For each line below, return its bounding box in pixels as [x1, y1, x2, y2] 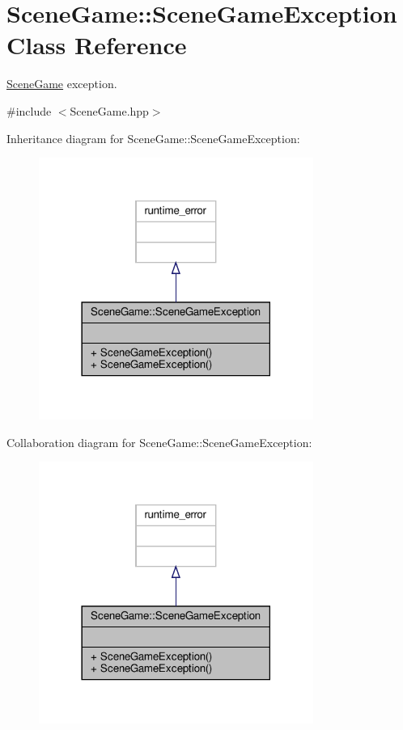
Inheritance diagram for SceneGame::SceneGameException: [6, 129, 300, 146]
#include [6, 102, 52, 119]
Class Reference [6, 28, 187, 61]
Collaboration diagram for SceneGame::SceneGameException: [6, 433, 312, 450]
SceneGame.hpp [70, 102, 149, 119]
